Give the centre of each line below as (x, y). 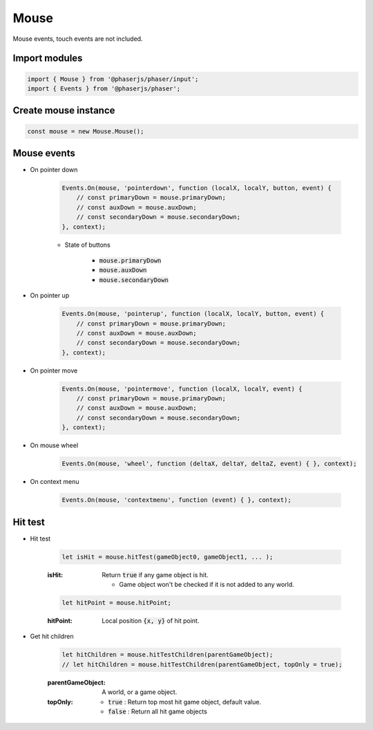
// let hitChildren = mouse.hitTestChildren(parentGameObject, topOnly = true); (202, 664)
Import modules (48, 58)
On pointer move (54, 371)
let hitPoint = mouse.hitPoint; (117, 602)
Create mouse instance (64, 111)
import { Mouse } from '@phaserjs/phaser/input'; (113, 79)
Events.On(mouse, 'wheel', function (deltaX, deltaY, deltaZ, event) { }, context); (209, 464)
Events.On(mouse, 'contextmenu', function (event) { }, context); (176, 500)
